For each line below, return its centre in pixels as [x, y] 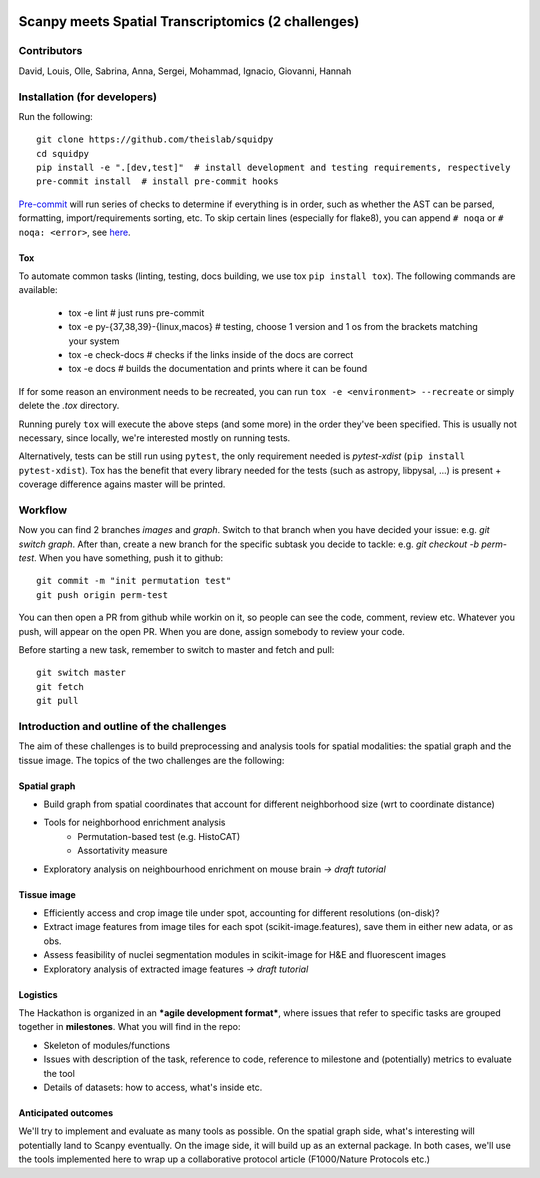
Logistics [38, 994]
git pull [57, 701]
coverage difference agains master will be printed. [122, 484]
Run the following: [56, 116]
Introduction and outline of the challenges [122, 726]
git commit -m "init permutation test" [134, 581]
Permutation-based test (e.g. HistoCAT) [159, 836]
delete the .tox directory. [69, 406]
